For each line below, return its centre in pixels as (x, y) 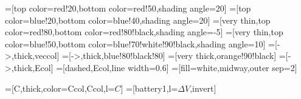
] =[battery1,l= (149, 88)
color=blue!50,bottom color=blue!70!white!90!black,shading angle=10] (135, 43)
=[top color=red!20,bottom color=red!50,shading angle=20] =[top (128, 8)
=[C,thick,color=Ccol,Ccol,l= (60, 88)
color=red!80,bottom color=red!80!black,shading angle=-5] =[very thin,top (144, 32)
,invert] (203, 88)
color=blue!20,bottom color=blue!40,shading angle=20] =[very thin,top (138, 20)
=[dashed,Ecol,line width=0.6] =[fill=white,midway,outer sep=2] (177, 67)
